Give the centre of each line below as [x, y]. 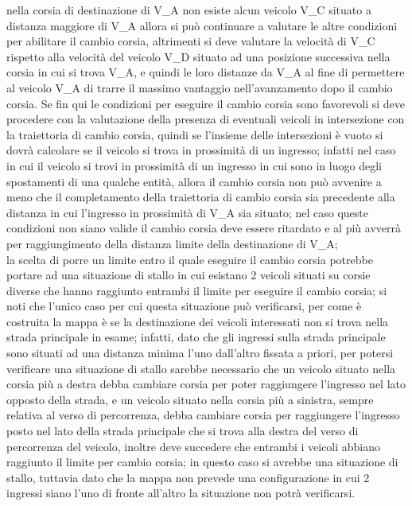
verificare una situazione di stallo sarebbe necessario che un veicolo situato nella [201, 368]
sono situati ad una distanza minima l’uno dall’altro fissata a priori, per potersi [200, 353]
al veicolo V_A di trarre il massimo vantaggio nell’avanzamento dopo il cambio [200, 87]
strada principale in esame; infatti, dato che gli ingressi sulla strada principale [196, 337]
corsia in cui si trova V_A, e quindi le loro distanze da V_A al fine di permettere [206, 72]
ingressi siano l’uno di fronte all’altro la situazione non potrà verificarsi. [181, 493]
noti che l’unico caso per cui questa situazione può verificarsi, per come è [184, 306]
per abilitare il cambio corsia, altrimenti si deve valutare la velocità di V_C [191, 41]
